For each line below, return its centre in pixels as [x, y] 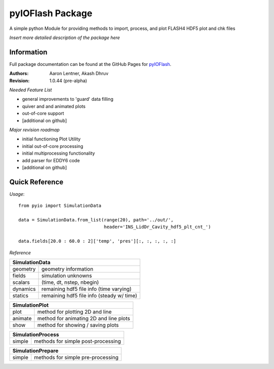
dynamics [24, 289]
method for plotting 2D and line [74, 312]
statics [21, 296]
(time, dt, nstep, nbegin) [70, 282]
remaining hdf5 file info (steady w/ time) [89, 296]
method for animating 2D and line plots [84, 318]
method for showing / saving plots [78, 325]
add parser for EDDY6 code [51, 160]
